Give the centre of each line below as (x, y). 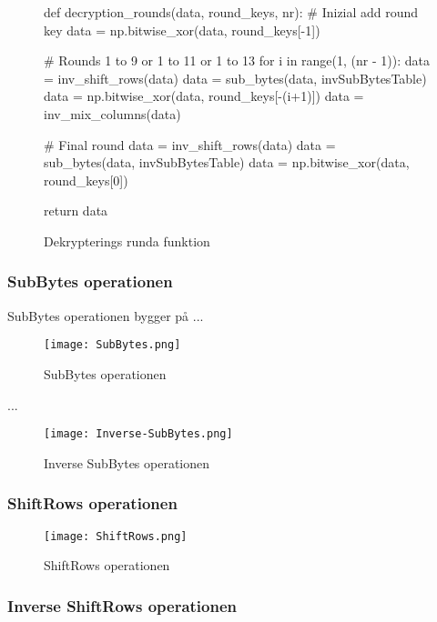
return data (76, 211)
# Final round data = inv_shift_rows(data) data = (190, 144)
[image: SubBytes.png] (112, 345)
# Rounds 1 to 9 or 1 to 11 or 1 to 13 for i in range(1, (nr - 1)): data (237, 60)
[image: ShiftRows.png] (116, 536)
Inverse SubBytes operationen (127, 462)
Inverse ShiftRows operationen (122, 605)
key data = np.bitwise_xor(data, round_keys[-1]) (182, 30)
